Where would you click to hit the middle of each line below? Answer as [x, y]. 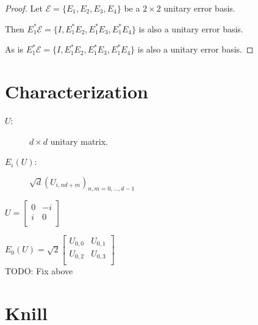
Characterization [77, 91]
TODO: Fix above [39, 271]
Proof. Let [24, 8]
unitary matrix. [79, 141]
